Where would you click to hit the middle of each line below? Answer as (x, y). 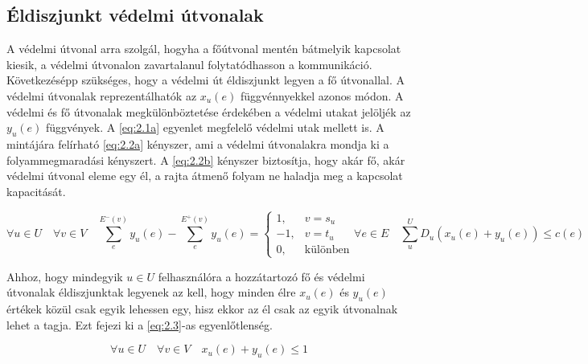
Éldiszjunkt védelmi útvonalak (135, 15)
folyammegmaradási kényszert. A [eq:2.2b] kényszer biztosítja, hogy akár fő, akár (206, 160)
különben (327, 249)
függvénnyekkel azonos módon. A (322, 95)
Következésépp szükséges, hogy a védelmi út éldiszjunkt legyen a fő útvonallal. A (206, 80)
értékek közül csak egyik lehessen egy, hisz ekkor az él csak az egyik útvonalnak (202, 309)
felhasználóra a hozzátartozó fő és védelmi (261, 276)
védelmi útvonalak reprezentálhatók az (102, 95)
